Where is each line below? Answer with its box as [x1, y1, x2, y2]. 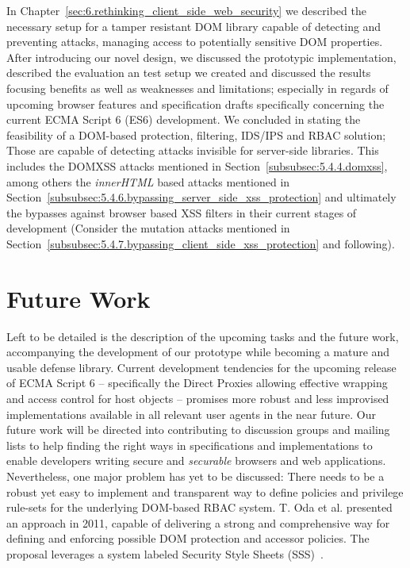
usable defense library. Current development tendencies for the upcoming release [6, 359, 397, 375]
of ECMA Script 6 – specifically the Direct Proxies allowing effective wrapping [6, 374, 388, 391]
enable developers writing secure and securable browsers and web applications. [6, 452, 386, 469]
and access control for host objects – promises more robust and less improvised [6, 390, 389, 406]
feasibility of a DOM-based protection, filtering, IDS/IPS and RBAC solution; [6, 126, 386, 143]
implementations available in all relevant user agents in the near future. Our [6, 405, 376, 422]
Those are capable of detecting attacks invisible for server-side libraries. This [6, 142, 379, 159]
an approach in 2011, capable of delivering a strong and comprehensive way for [6, 514, 390, 531]
